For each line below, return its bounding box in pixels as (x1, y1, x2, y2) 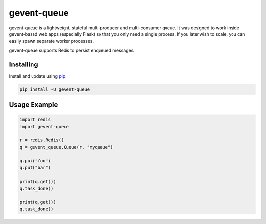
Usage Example (9, 101, 58, 109)
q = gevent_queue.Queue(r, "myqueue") (19, 144, 113, 150)
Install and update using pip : (9, 73, 66, 79)
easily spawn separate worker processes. (9, 38, 94, 44)
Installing (9, 60, 39, 68)
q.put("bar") (19, 165, 51, 170)
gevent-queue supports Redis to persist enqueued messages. (9, 47, 135, 53)
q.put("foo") (19, 158, 51, 163)
